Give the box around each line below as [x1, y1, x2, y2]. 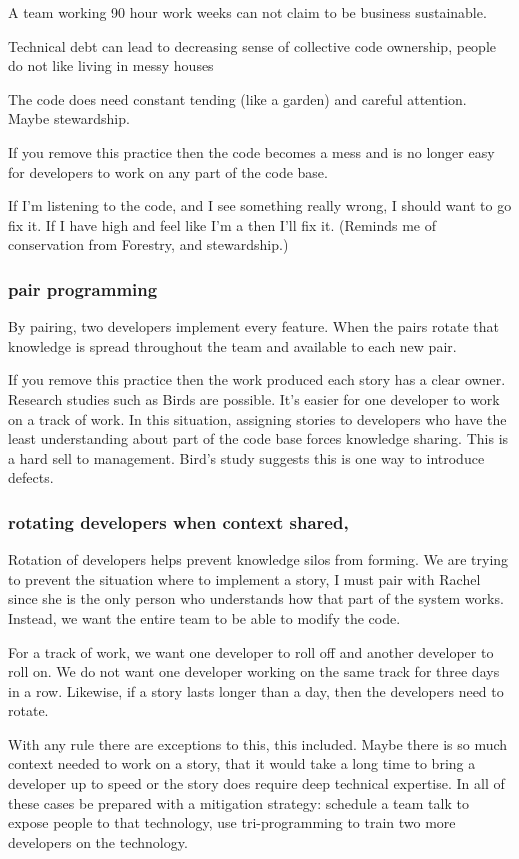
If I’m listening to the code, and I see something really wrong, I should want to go [8, 195, 512, 216]
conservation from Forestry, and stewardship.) [8, 234, 289, 255]
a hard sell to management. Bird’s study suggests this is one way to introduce [8, 447, 485, 468]
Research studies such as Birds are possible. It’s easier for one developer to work [8, 388, 500, 409]
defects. [8, 467, 54, 488]
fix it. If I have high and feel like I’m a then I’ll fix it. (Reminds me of [8, 214, 437, 235]
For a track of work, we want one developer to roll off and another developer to [8, 641, 494, 662]
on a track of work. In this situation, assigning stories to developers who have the [8, 408, 507, 429]
